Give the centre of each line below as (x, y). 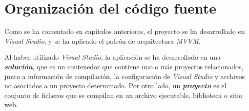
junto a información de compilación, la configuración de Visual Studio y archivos (125, 76)
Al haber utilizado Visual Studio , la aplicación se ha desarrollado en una (113, 57)
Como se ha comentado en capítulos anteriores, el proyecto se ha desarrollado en (125, 31)
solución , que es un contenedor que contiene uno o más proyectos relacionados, (124, 66)
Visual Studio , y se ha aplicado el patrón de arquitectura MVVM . (103, 40)
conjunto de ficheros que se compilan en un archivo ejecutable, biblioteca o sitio (124, 95)
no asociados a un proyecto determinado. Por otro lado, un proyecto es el (115, 86)
